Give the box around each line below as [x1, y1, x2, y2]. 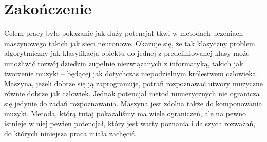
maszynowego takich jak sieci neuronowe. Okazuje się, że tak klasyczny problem [4, 37, 255, 48]
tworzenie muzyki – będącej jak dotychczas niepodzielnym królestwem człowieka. [4, 68, 258, 78]
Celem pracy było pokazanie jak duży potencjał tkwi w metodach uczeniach [4, 28, 243, 38]
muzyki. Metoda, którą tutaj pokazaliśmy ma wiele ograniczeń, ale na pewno [4, 108, 246, 118]
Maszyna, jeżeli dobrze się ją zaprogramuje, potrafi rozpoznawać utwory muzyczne [4, 78, 263, 89]
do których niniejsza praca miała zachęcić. [4, 128, 137, 139]
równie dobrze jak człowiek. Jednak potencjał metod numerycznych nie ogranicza [4, 88, 260, 98]
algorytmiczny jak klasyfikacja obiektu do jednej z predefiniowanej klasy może [4, 48, 250, 58]
